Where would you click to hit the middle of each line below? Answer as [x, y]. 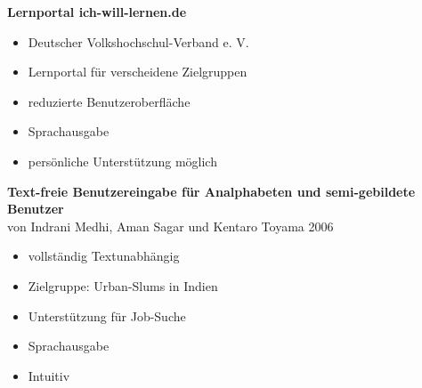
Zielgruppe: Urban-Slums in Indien [123, 285]
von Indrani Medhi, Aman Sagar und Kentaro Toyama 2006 [170, 226]
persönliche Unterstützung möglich [122, 161]
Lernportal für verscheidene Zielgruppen [138, 72]
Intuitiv [49, 375]
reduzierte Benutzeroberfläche [109, 101]
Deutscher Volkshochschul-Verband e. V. [138, 41]
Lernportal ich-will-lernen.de [97, 12]
